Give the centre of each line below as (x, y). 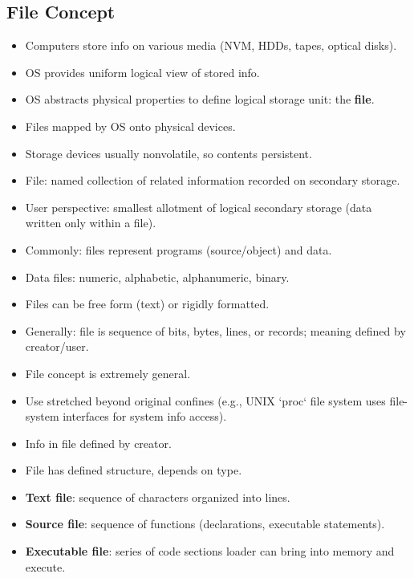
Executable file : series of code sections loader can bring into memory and (210, 551)
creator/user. (57, 346)
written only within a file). (91, 223)
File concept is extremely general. (108, 373)
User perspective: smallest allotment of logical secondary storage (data (199, 207)
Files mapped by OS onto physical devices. (130, 126)
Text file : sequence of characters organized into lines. (158, 497)
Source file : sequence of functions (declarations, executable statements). (205, 524)
